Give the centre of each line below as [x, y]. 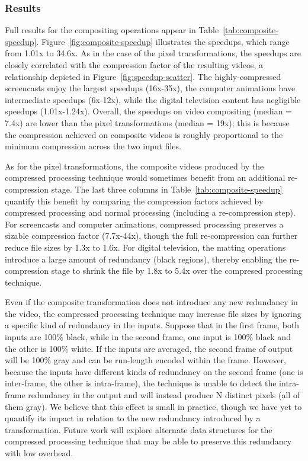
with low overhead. [39, 453]
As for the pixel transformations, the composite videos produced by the [134, 166]
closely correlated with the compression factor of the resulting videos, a [134, 65]
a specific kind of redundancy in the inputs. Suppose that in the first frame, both [152, 325]
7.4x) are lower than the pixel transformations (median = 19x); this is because [147, 122]
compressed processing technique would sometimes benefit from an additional [145, 177]
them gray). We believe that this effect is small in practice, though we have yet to [153, 406]
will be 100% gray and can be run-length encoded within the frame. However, [145, 360]
